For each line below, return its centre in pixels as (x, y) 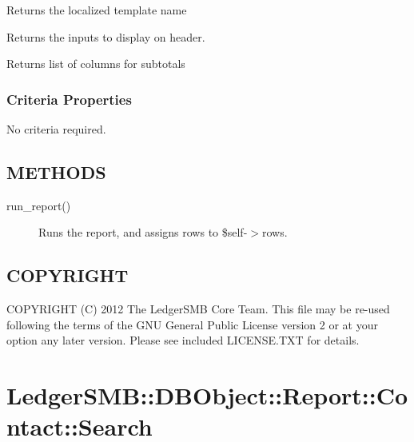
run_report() (39, 205)
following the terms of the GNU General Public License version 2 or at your (192, 324)
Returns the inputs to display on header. (106, 36)
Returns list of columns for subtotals (96, 64)
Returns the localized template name (97, 10)
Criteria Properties (69, 99)
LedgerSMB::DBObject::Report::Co (207, 395)
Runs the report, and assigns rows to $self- (143, 232)
